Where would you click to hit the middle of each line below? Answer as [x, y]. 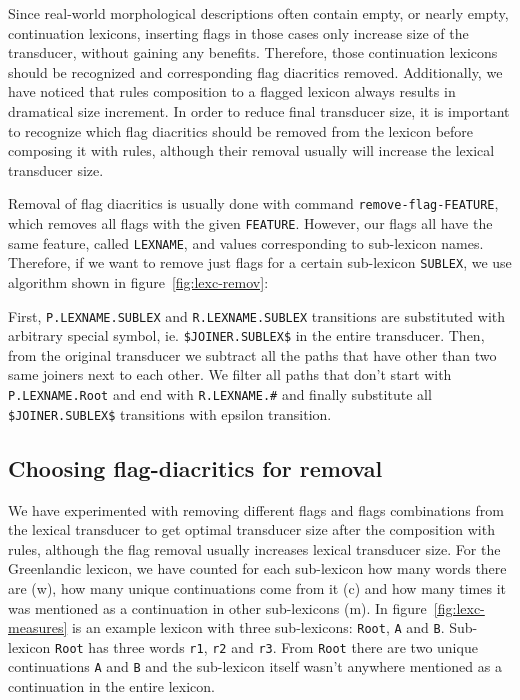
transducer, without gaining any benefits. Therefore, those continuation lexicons [253, 52]
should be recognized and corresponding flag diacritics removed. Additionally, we [255, 71]
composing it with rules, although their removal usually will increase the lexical [251, 150]
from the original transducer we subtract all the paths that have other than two [252, 354]
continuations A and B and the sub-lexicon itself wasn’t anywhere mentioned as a [255, 666]
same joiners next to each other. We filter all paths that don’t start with [230, 374]
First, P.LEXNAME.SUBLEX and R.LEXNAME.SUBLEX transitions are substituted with [257, 315]
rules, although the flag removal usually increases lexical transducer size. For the [254, 548]
